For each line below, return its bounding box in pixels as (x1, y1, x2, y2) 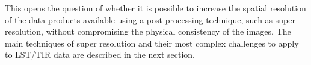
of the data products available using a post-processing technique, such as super (5, 13, 295, 26)
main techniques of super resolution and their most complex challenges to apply (5, 36, 299, 49)
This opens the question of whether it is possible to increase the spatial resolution (5, 2, 306, 14)
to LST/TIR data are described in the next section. (5, 48, 195, 61)
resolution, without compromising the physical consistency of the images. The (5, 25, 291, 38)
